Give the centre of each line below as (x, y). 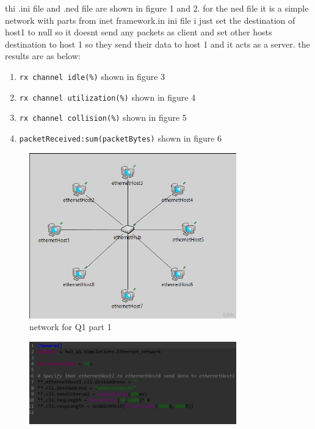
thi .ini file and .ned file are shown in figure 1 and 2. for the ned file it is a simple (157, 8)
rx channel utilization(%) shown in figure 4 (107, 97)
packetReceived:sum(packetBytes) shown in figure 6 (121, 138)
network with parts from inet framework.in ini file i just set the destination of (150, 20)
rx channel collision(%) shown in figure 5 (103, 117)
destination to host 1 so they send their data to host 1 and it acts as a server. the (157, 44)
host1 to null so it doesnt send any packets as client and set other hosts (139, 32)
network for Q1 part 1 (71, 327)
